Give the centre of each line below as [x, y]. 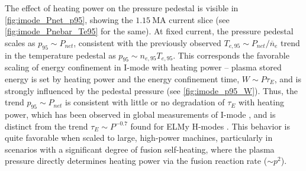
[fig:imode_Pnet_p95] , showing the [69, 19]
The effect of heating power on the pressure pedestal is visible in [122, 8]
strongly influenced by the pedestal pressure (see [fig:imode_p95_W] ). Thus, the [151, 90]
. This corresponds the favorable [231, 55]
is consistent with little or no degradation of [145, 102]
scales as [20, 42]
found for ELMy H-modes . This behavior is [210, 126]
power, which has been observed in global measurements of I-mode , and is [140, 114]
